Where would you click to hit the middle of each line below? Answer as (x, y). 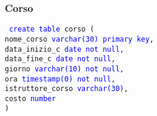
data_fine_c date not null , (60, 59)
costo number (30, 98)
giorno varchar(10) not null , (65, 69)
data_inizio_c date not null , (65, 49)
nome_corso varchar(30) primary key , (79, 39)
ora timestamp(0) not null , (60, 79)
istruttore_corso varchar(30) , (67, 89)
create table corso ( (52, 29)
